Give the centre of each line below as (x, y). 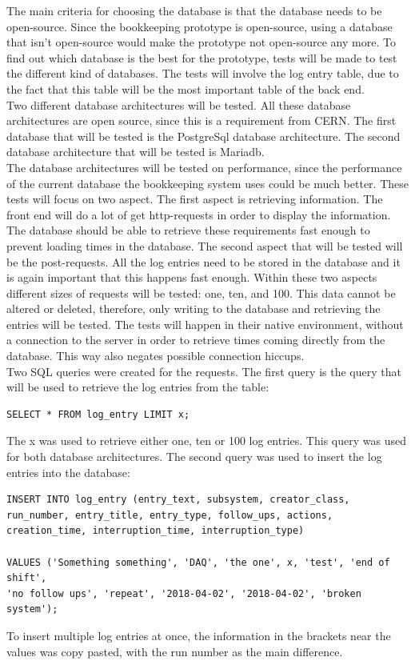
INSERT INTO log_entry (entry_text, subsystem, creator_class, (178, 500)
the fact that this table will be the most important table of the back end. (186, 88)
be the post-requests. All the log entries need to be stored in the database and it (204, 261)
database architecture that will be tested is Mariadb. (136, 152)
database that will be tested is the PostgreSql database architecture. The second (204, 136)
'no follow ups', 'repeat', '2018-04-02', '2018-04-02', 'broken (184, 593)
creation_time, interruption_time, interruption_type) (156, 531)
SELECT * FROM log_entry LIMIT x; (98, 414)
